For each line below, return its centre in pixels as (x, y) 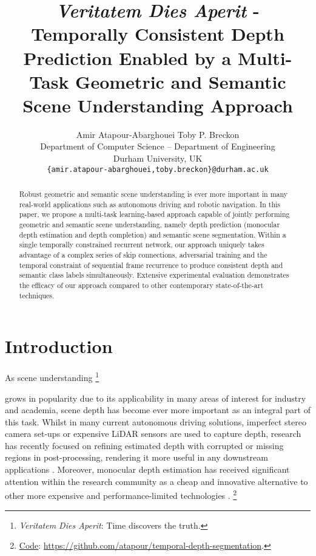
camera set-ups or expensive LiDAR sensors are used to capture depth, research (153, 434)
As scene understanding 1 (52, 376)
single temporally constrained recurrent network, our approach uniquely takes (142, 245)
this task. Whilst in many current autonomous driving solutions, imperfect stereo (156, 421)
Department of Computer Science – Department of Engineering (158, 146)
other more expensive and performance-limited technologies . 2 (121, 494)
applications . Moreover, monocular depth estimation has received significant (147, 469)
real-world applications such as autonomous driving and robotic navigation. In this (150, 204)
